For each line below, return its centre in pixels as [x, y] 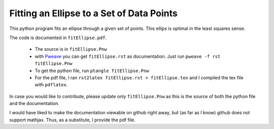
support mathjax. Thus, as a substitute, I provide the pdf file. [72, 120]
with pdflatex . [51, 85]
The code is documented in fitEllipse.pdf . [58, 38]
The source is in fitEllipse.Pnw [71, 49]
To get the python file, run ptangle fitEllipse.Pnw [92, 71]
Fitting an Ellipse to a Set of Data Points [93, 13]
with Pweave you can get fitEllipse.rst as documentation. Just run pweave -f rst [128, 56]
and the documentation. [34, 104]
